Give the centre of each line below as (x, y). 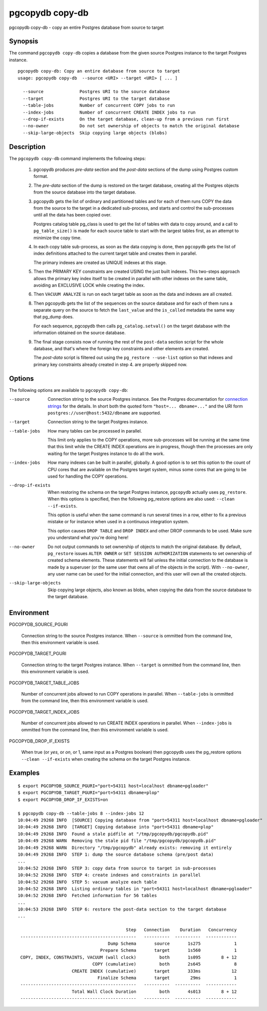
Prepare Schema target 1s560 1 (168, 951)
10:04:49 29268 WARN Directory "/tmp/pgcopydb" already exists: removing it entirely (125, 848)
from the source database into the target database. (85, 192)
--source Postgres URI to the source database (96, 92)
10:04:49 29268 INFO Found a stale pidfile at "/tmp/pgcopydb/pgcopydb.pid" (113, 834)
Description (27, 147)
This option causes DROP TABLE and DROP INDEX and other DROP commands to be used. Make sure (150, 530)
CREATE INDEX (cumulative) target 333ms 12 (154, 971)
